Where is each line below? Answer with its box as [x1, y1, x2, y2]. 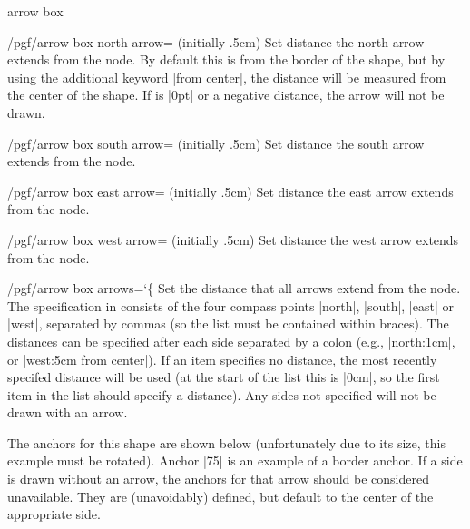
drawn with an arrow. [7, 403, 128, 422]
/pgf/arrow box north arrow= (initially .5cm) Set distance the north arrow [7, 32, 425, 51]
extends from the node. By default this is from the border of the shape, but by [7, 50, 446, 69]
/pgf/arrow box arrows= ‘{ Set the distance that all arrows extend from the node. [7, 279, 461, 298]
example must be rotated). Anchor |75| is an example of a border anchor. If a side [7, 451, 463, 470]
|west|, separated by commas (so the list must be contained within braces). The [7, 314, 449, 333]
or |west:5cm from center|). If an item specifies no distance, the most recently [7, 349, 437, 368]
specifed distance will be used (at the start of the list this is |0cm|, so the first [7, 367, 440, 387]
